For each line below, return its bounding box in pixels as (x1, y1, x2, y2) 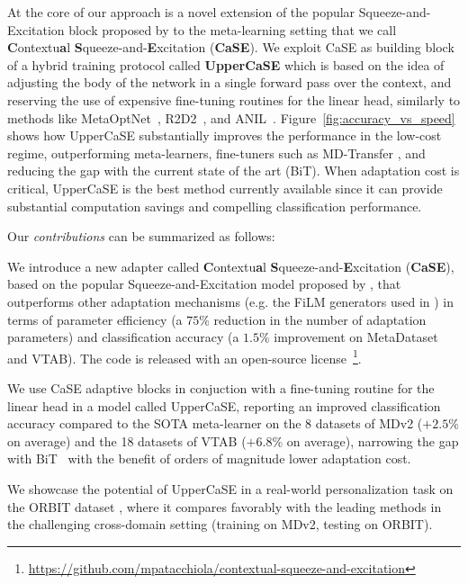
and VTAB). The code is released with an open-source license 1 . (7, 346, 362, 367)
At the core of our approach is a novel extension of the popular (7, 3, 355, 21)
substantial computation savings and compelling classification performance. (7, 196, 422, 215)
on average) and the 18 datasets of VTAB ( (7, 431, 247, 450)
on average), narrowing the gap (286, 431, 459, 450)
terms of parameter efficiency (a (7, 310, 183, 328)
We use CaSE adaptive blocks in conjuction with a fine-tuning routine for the (7, 378, 435, 397)
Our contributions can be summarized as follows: (7, 227, 275, 246)
